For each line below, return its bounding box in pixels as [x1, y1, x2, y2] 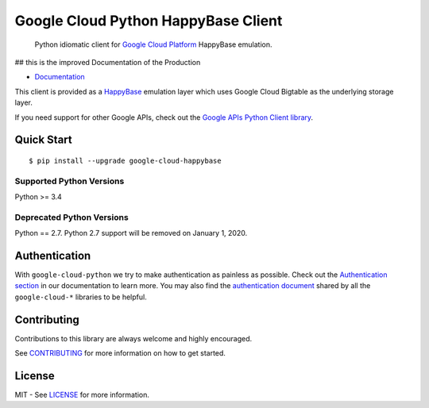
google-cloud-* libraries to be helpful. [14, 292, 147, 302]
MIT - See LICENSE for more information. [14, 390, 150, 400]
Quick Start [14, 133, 72, 147]
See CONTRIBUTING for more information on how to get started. [14, 348, 226, 358]
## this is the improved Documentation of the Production [14, 57, 201, 67]
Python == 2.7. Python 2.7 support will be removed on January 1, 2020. [14, 229, 248, 238]
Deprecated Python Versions [14, 211, 129, 222]
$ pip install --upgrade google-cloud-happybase [29, 156, 222, 165]
